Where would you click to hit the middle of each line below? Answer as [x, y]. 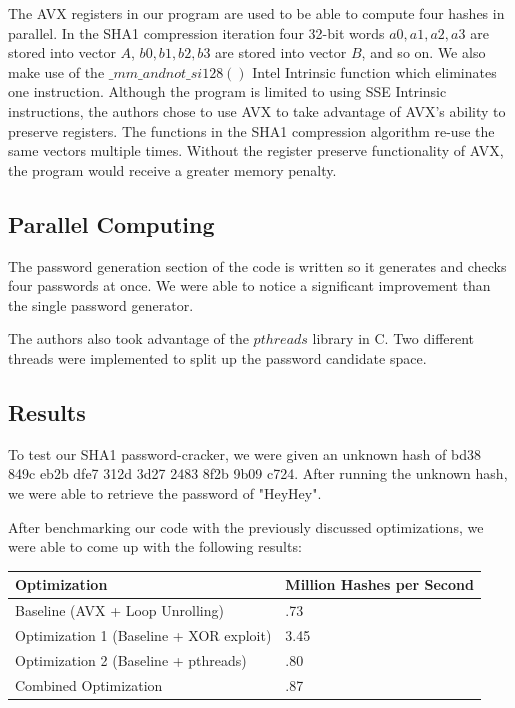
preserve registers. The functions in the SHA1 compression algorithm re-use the [251, 130]
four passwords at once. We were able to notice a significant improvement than [249, 285]
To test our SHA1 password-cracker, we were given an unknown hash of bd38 [244, 453]
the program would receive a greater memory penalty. [172, 169]
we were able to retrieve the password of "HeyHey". [165, 492]
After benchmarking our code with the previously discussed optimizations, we [246, 526]
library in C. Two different [393, 338]
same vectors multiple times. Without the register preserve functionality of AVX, [256, 150]
